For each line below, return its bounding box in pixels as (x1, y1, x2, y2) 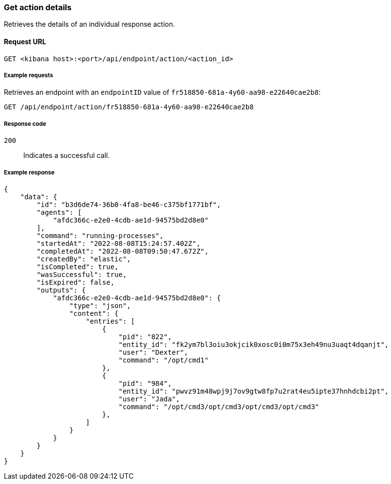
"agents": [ (36, 208, 82, 216)
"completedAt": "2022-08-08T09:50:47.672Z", (36, 247, 209, 255)
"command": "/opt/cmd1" (119, 356, 209, 364)
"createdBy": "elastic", (36, 255, 131, 263)
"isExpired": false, (36, 278, 115, 286)
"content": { (69, 309, 119, 317)
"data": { (20, 192, 57, 201)
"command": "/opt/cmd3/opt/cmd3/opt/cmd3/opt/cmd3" (119, 402, 320, 411)
